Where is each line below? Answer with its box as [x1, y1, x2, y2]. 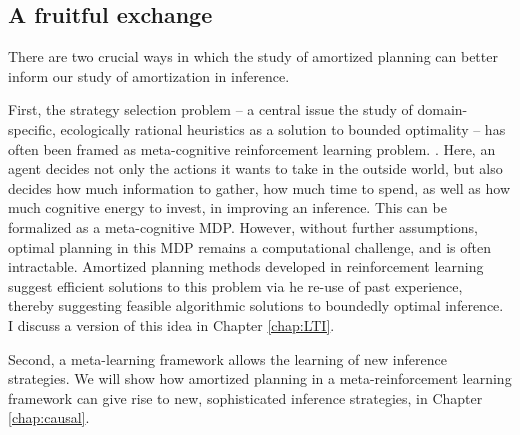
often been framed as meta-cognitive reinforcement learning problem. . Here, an [8, 138, 496, 159]
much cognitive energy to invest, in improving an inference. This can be [8, 197, 447, 218]
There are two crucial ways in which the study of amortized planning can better [8, 46, 498, 67]
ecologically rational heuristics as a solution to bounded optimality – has [60, 118, 506, 139]
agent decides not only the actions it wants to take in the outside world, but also [8, 158, 503, 179]
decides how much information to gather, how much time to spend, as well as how [8, 177, 510, 198]
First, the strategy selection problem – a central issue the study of [8, 99, 413, 120]
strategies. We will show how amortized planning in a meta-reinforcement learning [8, 368, 512, 389]
